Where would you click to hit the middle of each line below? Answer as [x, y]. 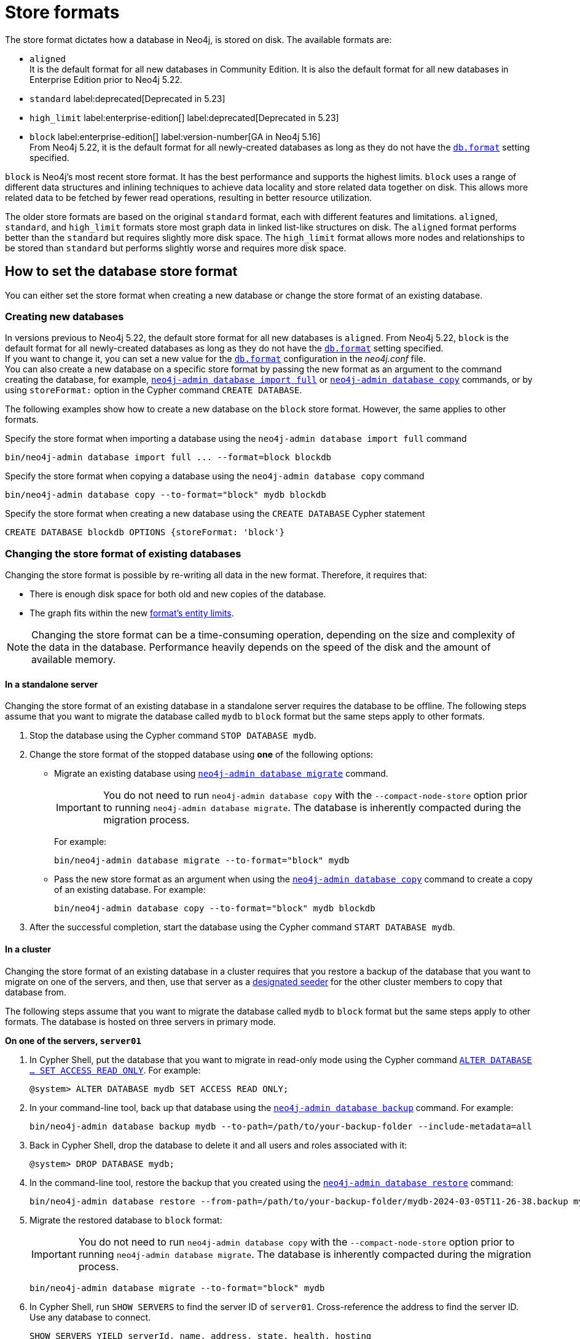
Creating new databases [65, 316]
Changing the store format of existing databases [123, 553]
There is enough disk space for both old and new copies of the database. [178, 594]
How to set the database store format [121, 272]
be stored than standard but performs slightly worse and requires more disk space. [176, 248]
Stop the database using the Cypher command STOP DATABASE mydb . [173, 736]
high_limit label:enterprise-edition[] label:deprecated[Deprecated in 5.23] [184, 117]
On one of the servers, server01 [73, 1040]
